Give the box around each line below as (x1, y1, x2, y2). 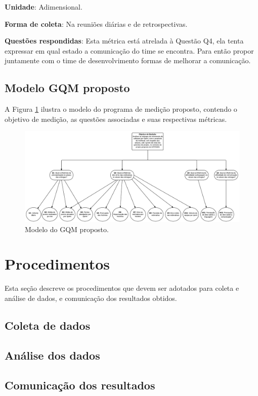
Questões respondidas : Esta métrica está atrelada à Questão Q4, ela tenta (5, 35, 244, 46)
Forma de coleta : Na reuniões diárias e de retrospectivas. (5, 18, 188, 29)
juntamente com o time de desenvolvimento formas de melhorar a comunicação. (5, 55, 251, 66)
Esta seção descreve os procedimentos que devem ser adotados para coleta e (5, 283, 239, 293)
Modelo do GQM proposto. (25, 224, 109, 234)
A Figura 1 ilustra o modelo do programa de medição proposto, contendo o (5, 104, 237, 114)
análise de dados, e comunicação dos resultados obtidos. (5, 292, 177, 303)
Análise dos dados (5, 347, 100, 363)
